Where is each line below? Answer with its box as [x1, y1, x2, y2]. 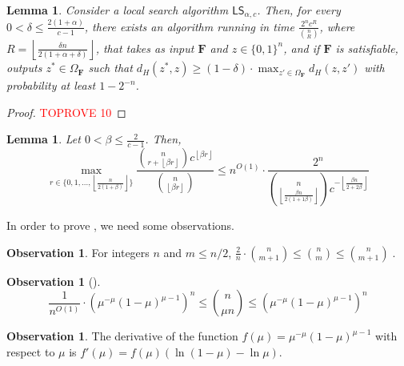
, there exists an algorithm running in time [84, 18, 294, 34]
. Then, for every [257, 2, 341, 18]
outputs [6, 59, 42, 76]
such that [88, 59, 133, 76]
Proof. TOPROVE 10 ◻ [6, 103, 126, 120]
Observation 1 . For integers [6, 243, 150, 260]
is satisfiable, [335, 39, 398, 56]
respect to [6, 343, 55, 360]
